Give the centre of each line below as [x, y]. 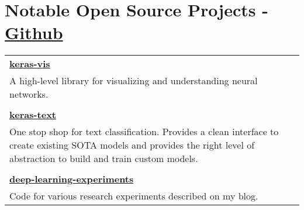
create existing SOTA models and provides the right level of [132, 145]
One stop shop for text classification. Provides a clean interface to [144, 132]
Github [34, 32]
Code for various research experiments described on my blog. [134, 196]
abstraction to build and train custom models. [104, 159]
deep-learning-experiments [72, 179]
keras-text [33, 115]
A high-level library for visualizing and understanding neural [134, 81]
